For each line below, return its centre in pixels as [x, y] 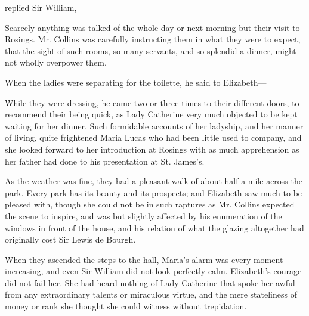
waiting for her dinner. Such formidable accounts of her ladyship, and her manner [154, 126]
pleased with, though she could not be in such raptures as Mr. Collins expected [150, 204]
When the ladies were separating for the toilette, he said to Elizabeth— [136, 82]
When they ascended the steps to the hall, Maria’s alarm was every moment [144, 259]
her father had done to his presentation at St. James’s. [105, 161]
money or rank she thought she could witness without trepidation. [126, 306]
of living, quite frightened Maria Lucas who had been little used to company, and [153, 137]
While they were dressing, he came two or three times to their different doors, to [152, 102]
